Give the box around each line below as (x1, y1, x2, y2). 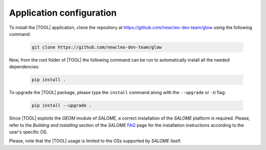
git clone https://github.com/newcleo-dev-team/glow (32, 44, 162, 50)
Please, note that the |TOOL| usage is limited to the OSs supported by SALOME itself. (9, 138, 182, 144)
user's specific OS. (9, 129, 48, 135)
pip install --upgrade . (32, 103, 92, 108)
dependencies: (9, 64, 39, 70)
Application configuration (9, 7, 117, 18)
